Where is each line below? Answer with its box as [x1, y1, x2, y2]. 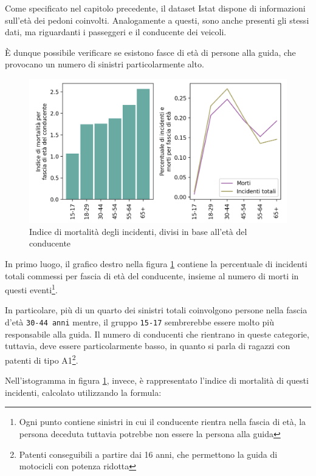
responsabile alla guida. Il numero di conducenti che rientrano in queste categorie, [5, 327, 309, 340]
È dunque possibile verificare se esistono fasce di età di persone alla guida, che [5, 46, 296, 58]
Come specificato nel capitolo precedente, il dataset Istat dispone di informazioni [5, 2, 306, 14]
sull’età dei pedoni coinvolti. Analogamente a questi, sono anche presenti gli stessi [5, 13, 309, 26]
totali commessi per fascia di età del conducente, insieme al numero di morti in [5, 269, 299, 282]
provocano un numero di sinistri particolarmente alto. [5, 58, 204, 70]
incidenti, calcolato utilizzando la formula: [5, 386, 162, 398]
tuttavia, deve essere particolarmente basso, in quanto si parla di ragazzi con [5, 339, 290, 352]
